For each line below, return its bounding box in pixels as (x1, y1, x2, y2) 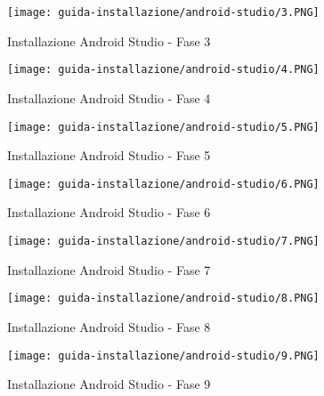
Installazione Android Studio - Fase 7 (7, 260, 211, 279)
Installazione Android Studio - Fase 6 (7, 203, 211, 222)
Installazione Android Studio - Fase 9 (7, 375, 211, 393)
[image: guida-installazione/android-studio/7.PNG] (7, 235, 320, 247)
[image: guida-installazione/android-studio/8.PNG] (7, 292, 320, 305)
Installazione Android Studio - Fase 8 (7, 317, 211, 335)
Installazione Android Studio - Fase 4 (7, 88, 211, 107)
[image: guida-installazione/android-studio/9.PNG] (7, 349, 320, 362)
